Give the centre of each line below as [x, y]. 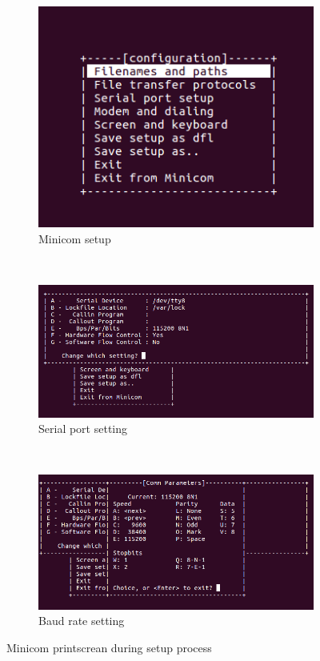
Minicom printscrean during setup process [109, 647]
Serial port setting [83, 429]
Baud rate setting [82, 621]
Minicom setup [75, 238]
